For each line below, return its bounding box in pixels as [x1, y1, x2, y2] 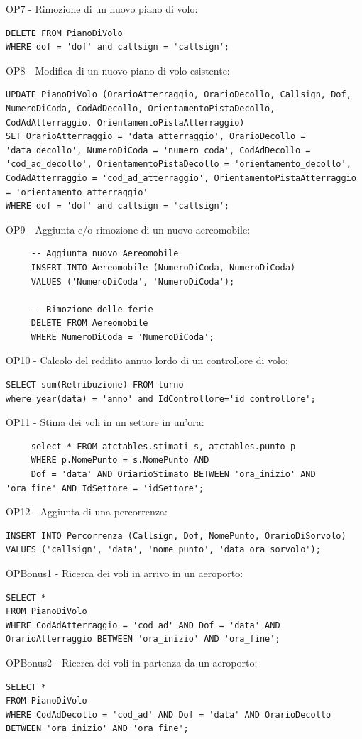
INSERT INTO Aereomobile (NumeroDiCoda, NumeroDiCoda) [31, 262, 296, 273]
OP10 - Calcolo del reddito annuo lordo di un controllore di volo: [6, 353, 288, 368]
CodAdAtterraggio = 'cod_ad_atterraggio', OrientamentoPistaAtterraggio [6, 173, 356, 183]
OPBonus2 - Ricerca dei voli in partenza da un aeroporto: [6, 655, 258, 669]
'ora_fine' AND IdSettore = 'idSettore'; [6, 483, 204, 493]
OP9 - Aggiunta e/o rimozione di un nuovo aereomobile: [6, 221, 251, 236]
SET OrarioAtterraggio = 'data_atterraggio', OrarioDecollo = [6, 131, 306, 142]
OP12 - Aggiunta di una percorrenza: [6, 504, 168, 519]
